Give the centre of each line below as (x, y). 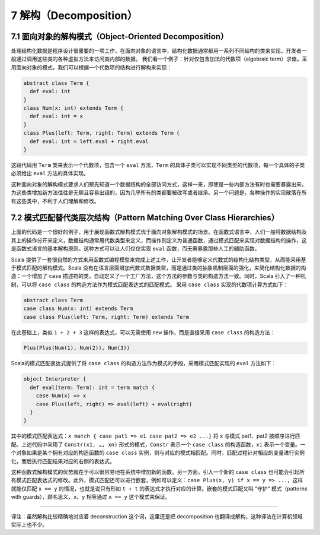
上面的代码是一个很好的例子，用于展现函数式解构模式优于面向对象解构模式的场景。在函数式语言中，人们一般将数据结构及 (159, 232)
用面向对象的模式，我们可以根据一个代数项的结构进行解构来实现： (91, 67)
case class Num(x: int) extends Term (78, 308)
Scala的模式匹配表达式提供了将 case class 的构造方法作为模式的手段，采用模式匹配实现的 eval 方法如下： (144, 363)
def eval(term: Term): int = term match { (92, 387)
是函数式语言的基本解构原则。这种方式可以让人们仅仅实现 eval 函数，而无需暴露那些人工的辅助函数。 (135, 249)
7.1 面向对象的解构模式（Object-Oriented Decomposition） (120, 37)
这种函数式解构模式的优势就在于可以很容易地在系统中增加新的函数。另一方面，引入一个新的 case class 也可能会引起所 (158, 471)
